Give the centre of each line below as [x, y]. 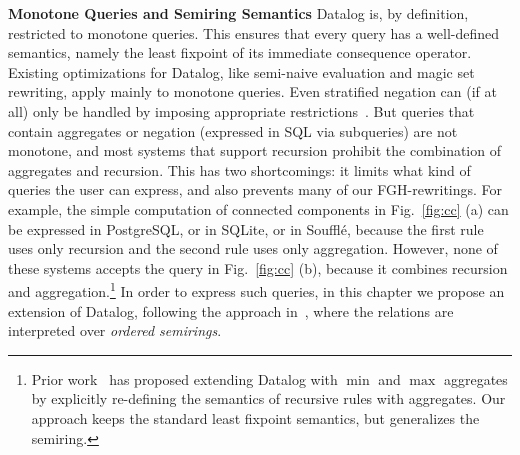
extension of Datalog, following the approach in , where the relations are [231, 310]
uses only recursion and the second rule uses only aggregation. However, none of [253, 248]
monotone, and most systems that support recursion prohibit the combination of [254, 150]
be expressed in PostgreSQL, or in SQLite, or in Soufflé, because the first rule [246, 228]
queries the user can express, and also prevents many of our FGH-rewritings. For [255, 189]
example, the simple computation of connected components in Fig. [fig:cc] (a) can [258, 208]
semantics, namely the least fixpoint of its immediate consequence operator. [240, 52]
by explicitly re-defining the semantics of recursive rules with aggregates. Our [268, 398]
